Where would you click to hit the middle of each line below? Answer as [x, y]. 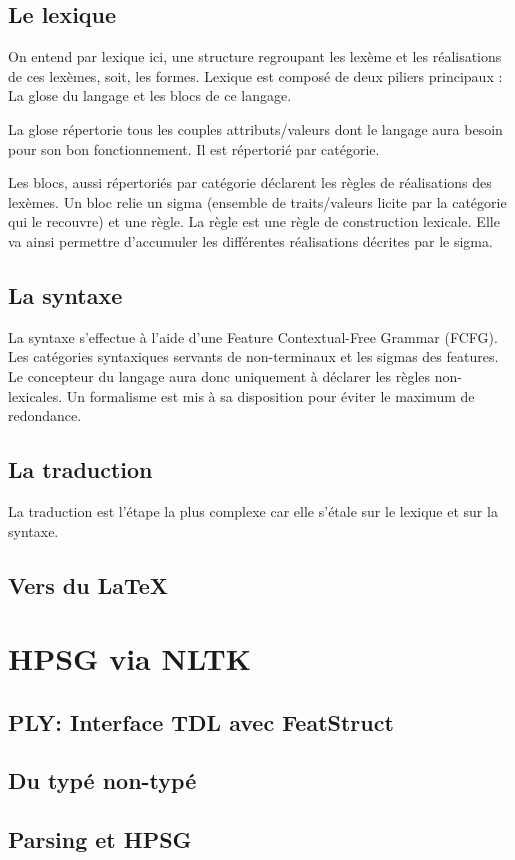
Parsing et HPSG [100, 839]
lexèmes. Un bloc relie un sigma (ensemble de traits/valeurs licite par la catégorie [257, 201]
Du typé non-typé [102, 780]
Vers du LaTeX [88, 584]
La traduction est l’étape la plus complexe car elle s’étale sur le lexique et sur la [253, 510]
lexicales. [35, 395]
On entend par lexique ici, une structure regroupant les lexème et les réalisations [255, 56]
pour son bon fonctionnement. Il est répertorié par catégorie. [194, 148]
